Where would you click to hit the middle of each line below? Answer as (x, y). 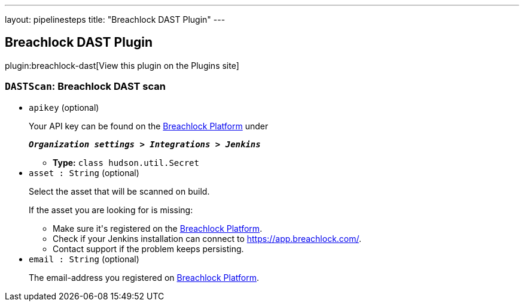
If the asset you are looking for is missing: (111, 210)
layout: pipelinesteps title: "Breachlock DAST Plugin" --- (115, 19)
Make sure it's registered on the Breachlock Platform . (158, 228)
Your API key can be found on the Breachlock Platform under (149, 126)
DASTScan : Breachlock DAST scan (85, 87)
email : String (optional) (84, 259)
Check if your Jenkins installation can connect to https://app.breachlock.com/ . (207, 238)
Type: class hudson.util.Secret (126, 162)
